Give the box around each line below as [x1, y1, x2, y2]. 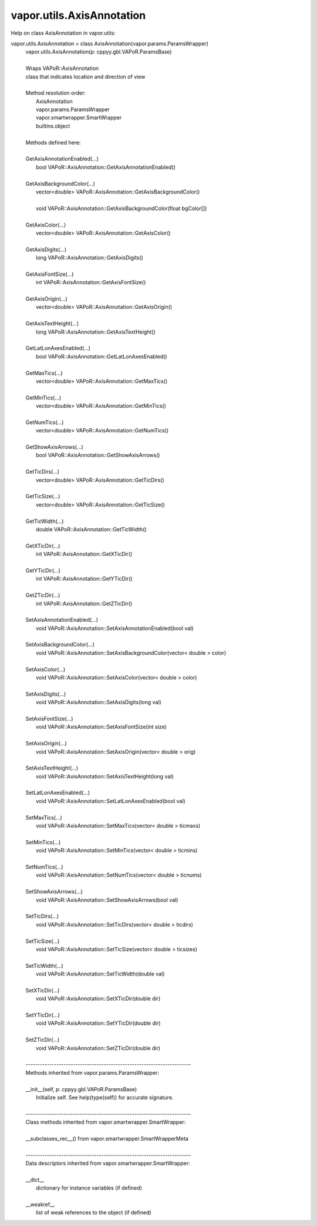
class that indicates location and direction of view [25, 73, 146, 80]
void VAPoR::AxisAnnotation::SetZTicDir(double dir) [36, 1044, 161, 1051]
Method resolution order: [25, 89, 86, 96]
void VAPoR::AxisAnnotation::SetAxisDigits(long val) [36, 699, 161, 706]
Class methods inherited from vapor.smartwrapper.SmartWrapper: [25, 1118, 186, 1126]
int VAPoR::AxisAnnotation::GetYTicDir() [36, 575, 133, 582]
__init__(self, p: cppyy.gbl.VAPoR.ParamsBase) [25, 1085, 137, 1092]
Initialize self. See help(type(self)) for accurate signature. [36, 1094, 174, 1101]
